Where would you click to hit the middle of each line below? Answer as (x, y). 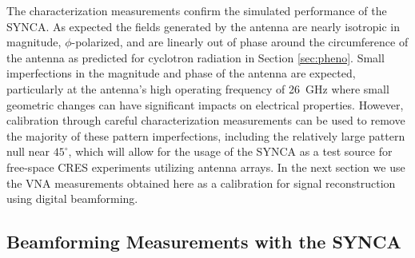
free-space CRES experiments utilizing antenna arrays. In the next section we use (206, 167)
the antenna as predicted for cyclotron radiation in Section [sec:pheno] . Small (196, 57)
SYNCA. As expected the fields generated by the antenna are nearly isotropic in (203, 26)
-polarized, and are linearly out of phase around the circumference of (240, 42)
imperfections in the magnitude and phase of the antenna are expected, (181, 73)
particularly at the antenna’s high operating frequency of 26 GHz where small (198, 88)
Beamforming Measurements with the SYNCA (204, 242)
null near (28, 151)
